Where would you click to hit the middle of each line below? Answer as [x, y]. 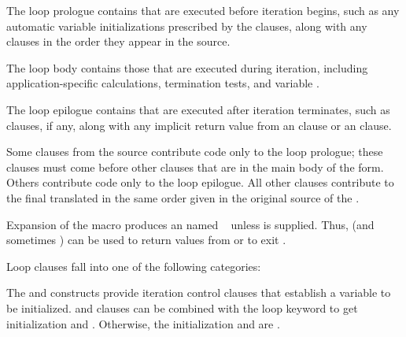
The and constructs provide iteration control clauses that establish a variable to [199, 293]
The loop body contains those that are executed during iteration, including [187, 67]
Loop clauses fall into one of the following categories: [134, 266]
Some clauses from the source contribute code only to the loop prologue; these [195, 152]
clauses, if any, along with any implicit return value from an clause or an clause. [199, 125]
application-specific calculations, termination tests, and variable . [163, 83]
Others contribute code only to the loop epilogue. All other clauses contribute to [200, 182]
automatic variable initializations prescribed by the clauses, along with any [187, 26]
